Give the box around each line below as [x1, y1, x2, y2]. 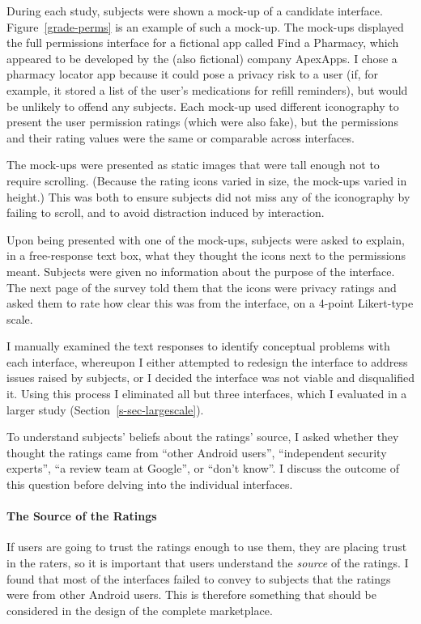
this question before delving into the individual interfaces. [6, 476, 293, 493]
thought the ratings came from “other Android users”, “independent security [6, 444, 387, 461]
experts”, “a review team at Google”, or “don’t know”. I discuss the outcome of [6, 460, 400, 477]
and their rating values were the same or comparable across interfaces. [6, 129, 355, 146]
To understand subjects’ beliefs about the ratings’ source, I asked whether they [6, 428, 399, 445]
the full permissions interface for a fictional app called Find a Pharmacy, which [6, 34, 399, 51]
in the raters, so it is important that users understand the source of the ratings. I [6, 554, 409, 571]
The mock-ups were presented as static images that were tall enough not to [6, 156, 380, 173]
